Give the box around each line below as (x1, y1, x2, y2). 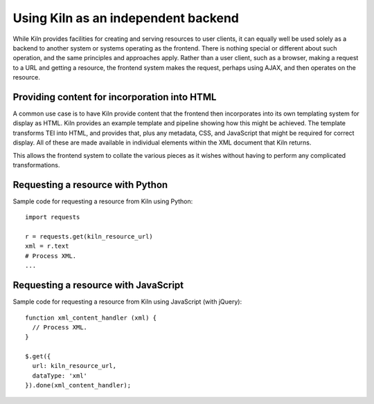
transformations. (12, 160, 60, 169)
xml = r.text (25, 242, 69, 250)
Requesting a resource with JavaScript (12, 279, 184, 291)
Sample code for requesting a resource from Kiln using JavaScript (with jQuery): (12, 297, 242, 306)
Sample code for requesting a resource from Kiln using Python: (12, 197, 193, 205)
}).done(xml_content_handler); (25, 381, 132, 389)
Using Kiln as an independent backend (12, 10, 239, 26)
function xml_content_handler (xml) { (25, 313, 157, 322)
